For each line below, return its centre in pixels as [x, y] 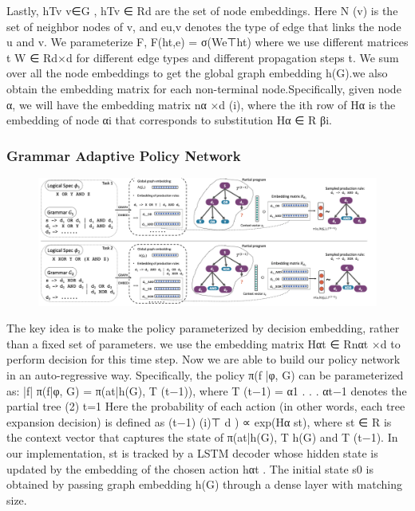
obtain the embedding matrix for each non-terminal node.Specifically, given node [204, 88]
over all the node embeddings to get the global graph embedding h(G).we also [197, 73]
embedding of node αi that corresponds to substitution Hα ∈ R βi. [169, 120]
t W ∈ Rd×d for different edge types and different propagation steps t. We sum [203, 57]
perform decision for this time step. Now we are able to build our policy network [204, 359]
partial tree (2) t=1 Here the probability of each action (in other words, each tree [206, 406]
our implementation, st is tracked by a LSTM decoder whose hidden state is [192, 452]
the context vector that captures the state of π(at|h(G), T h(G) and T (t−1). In [202, 437]
